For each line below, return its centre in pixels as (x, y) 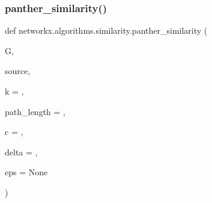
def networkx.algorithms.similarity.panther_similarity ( (106, 30)
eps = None (26, 172)
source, (18, 71)
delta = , (21, 151)
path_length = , (35, 111)
